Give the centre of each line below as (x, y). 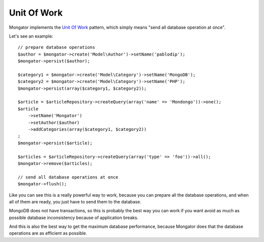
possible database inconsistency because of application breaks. (74, 218)
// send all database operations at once (68, 177)
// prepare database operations (56, 47)
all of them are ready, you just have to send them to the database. (75, 202)
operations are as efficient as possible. (48, 233)
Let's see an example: (31, 36)
